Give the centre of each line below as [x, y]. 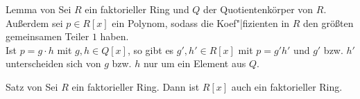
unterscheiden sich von [53, 63]
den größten [328, 22]
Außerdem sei [34, 22]
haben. [114, 36]
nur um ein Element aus [195, 63]
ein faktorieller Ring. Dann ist [136, 86]
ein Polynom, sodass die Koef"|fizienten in [201, 22]
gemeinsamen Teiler [48, 36]
